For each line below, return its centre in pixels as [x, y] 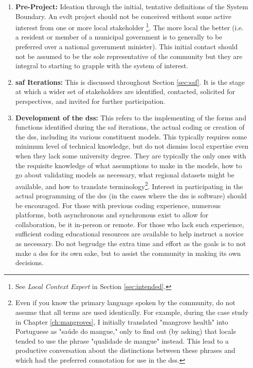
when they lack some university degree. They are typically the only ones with [131, 155]
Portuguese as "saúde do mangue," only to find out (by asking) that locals [126, 331]
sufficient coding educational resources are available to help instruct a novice [129, 234]
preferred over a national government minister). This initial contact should [126, 47]
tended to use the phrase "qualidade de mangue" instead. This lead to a [122, 340]
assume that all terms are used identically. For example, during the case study [132, 312]
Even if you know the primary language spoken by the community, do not [125, 302]
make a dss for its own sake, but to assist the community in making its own [128, 253]
